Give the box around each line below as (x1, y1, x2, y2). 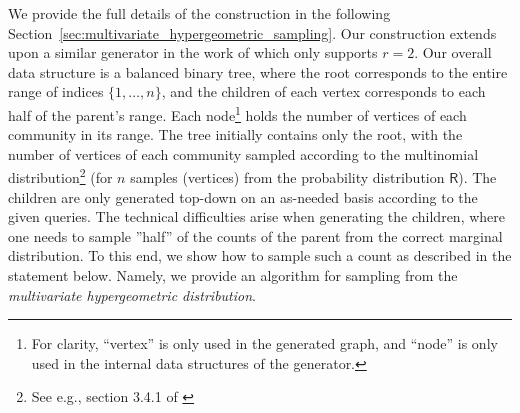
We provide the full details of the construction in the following (8, 3, 391, 23)
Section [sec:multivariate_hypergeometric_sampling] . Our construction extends (8, 22, 497, 43)
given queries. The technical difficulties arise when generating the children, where (8, 206, 506, 227)
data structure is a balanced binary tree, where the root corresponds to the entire (8, 61, 508, 82)
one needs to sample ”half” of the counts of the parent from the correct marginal (8, 225, 503, 246)
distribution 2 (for (8, 164, 113, 188)
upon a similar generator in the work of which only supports (8, 42, 378, 63)
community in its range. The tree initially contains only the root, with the (8, 124, 463, 145)
